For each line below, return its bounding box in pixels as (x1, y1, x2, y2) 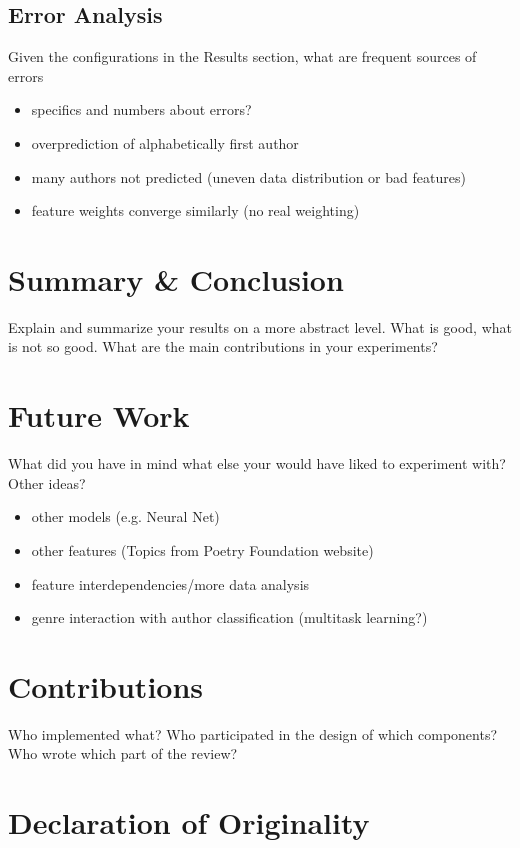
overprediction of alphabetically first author (31, 132, 299, 153)
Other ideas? (8, 472, 86, 493)
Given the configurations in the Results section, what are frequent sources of (8, 46, 477, 67)
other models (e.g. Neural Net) (31, 506, 220, 527)
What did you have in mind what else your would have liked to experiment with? (8, 453, 506, 474)
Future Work (8, 395, 190, 436)
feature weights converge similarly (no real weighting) (31, 200, 360, 221)
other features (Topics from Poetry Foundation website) (31, 539, 374, 560)
